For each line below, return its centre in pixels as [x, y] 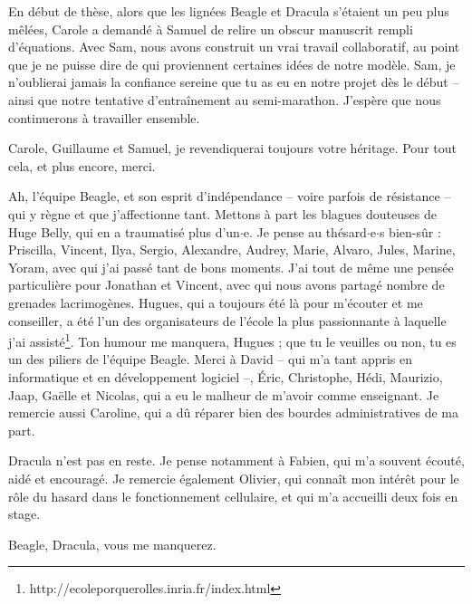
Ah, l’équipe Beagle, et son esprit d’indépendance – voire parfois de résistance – [230, 196]
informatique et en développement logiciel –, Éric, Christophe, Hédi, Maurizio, [226, 376]
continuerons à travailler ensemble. [104, 117]
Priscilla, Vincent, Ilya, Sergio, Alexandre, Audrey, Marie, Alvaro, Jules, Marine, [232, 249]
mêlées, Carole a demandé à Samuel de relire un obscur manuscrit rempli [211, 29]
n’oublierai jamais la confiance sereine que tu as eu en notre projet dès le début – [234, 82]
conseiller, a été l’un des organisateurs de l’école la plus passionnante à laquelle [227, 320]
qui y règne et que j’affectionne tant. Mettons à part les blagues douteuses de [222, 213]
